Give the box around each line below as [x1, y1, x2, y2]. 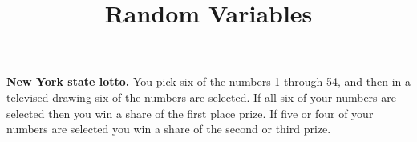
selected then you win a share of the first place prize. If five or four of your [6, 104, 374, 121]
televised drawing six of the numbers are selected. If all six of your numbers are [6, 88, 396, 105]
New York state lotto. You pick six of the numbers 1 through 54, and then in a [6, 73, 411, 90]
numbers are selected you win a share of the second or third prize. [6, 120, 331, 137]
